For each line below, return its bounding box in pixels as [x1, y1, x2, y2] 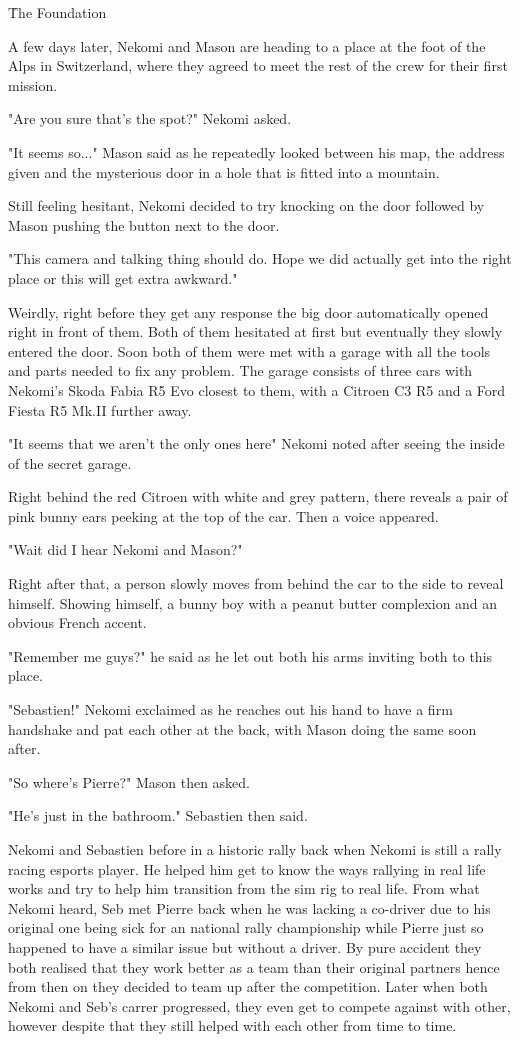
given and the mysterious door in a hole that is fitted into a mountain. [8, 161, 440, 182]
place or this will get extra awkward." [8, 267, 238, 288]
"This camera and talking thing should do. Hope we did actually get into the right [8, 248, 512, 269]
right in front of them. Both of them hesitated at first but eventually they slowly [8, 321, 503, 342]
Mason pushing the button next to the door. [8, 214, 280, 235]
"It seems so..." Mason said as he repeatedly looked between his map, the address [8, 141, 505, 162]
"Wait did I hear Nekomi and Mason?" [8, 539, 243, 560]
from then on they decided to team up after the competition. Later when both [8, 976, 488, 997]
